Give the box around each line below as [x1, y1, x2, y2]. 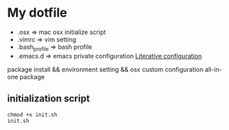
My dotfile [7, 5, 68, 21]
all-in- [205, 65, 223, 74]
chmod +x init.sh [7, 111, 58, 118]
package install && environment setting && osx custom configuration [7, 65, 204, 74]
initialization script [7, 92, 90, 105]
